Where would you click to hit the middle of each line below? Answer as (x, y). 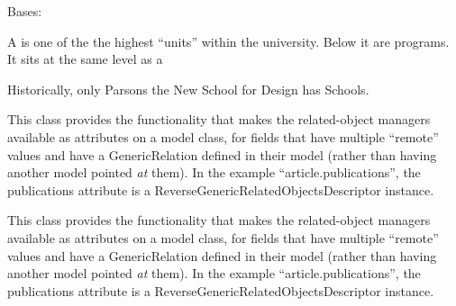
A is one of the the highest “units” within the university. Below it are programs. (228, 41)
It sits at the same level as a (85, 59)
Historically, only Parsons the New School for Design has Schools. (188, 89)
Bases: (25, 11)
